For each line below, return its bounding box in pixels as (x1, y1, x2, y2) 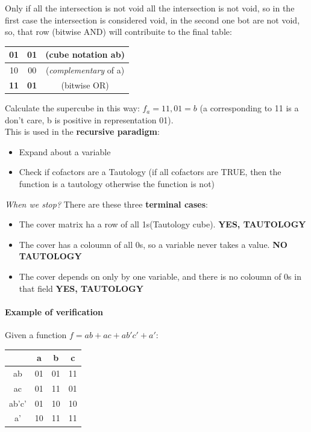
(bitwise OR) (61, 78, 109, 91)
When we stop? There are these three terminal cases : (5, 197, 208, 210)
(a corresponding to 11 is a (199, 102, 299, 114)
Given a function (5, 328, 67, 341)
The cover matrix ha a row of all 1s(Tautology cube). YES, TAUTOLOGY (19, 218, 306, 230)
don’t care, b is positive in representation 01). (5, 113, 174, 126)
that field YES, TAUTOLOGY (19, 282, 143, 294)
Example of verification (5, 305, 103, 318)
